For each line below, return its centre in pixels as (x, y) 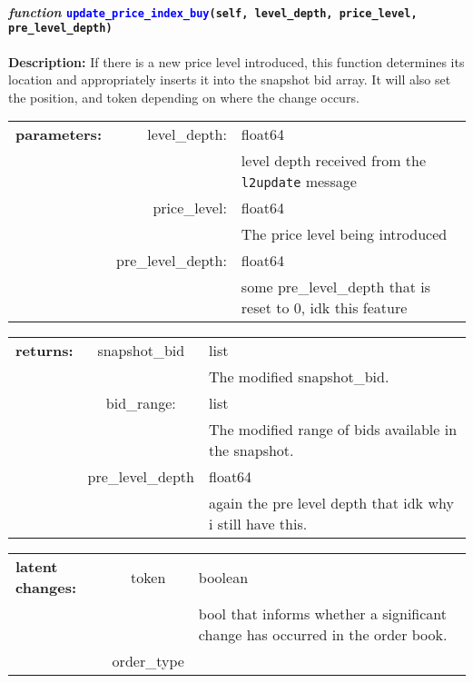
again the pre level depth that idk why (331, 503)
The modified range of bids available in (333, 430)
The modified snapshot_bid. (299, 377)
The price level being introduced (344, 234)
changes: (46, 588)
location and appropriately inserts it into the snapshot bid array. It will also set (230, 79)
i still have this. (258, 524)
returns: (44, 351)
